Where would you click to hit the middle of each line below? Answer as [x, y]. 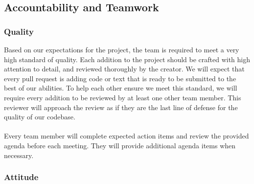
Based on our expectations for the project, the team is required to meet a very [122, 49]
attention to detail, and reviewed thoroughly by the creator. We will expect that [124, 69]
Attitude [21, 177]
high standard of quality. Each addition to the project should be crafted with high [127, 59]
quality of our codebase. [40, 117]
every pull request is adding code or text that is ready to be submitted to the [120, 78]
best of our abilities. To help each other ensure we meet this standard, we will [121, 88]
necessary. [19, 155]
